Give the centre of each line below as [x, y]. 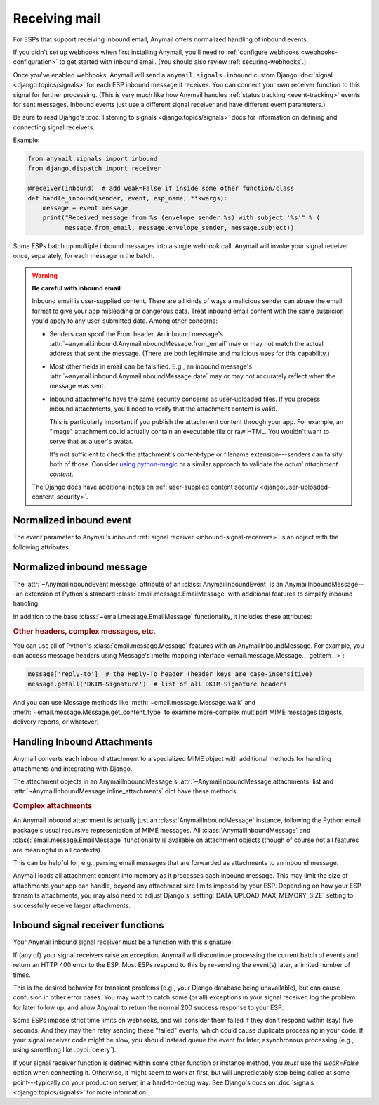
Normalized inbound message [80, 567]
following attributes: [42, 547]
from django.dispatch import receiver [94, 168]
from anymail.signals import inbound [93, 159]
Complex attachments [53, 806]
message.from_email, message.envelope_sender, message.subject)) [179, 228]
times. [22, 975]
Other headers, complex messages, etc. [84, 631]
